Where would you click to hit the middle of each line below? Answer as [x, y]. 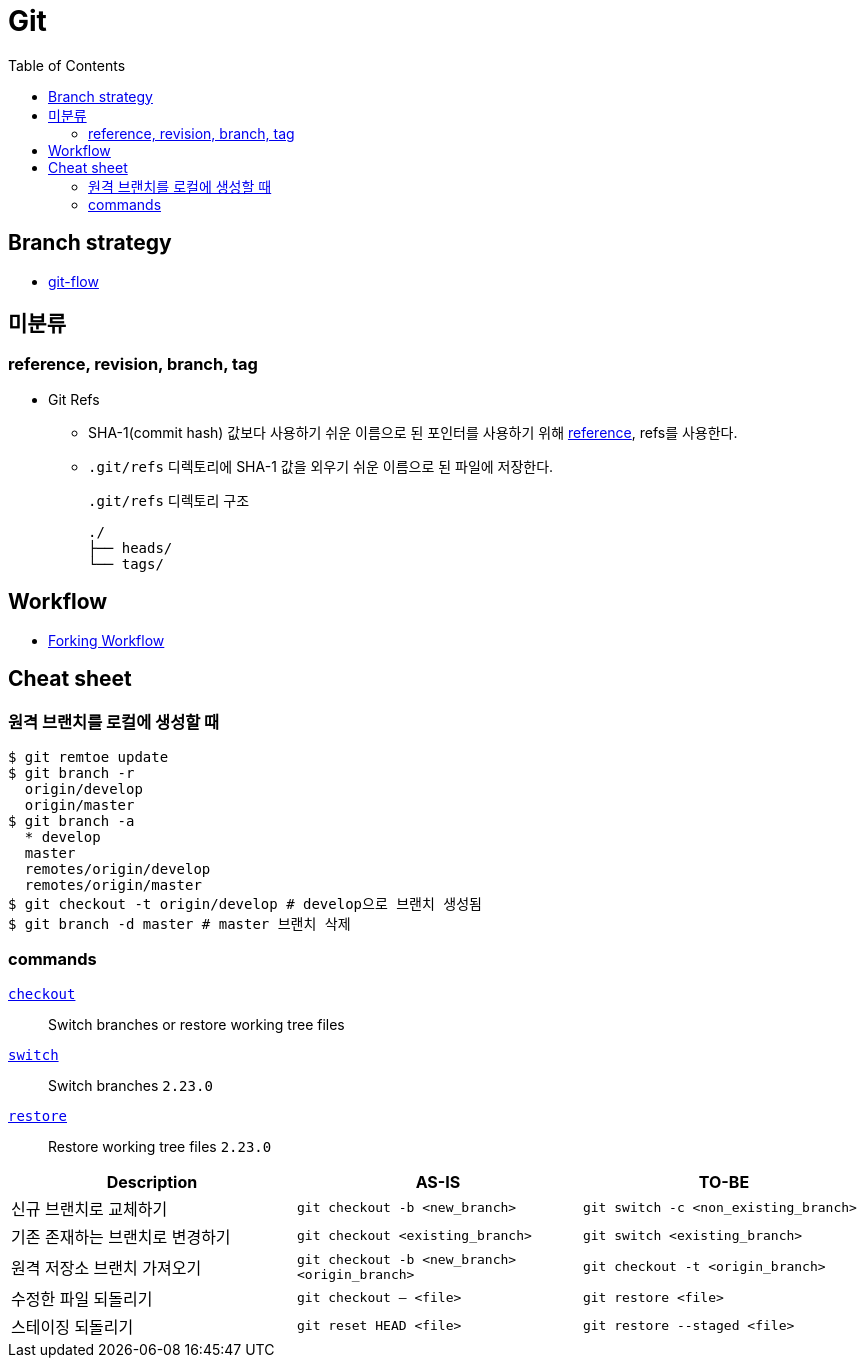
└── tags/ [126, 563]
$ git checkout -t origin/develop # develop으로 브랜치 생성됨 [245, 903]
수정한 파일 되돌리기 [82, 1298]
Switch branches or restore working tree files [196, 1024]
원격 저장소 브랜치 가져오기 [106, 1267]
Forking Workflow [106, 640]
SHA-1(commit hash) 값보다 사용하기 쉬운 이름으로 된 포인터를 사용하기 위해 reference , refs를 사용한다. [413, 432]
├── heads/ [130, 547]
